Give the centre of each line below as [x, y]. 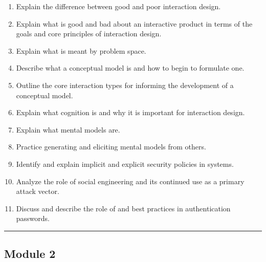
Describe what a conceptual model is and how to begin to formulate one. [130, 68]
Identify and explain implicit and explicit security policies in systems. [125, 163]
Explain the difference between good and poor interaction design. [118, 6]
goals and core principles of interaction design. [89, 34]
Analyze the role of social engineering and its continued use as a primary [130, 181]
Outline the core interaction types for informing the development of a [125, 85]
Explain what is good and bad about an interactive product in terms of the [134, 23]
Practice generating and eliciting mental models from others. [111, 147]
